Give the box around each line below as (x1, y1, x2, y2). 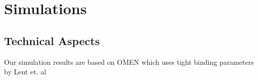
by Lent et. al (4, 66, 47, 77)
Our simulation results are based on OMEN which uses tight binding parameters (4, 56, 254, 67)
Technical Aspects (4, 32, 100, 48)
